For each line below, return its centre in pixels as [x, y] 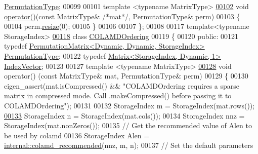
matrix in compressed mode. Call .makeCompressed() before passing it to [118, 95]
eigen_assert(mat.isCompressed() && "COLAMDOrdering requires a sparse [122, 85]
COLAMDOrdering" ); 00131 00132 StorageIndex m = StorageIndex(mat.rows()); [130, 105]
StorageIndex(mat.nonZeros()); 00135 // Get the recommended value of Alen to [128, 125]
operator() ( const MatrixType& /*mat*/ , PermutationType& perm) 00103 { [122, 16]
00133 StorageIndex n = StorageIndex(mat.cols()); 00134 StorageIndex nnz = [124, 115]
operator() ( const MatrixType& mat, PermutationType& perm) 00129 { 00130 [126, 76]
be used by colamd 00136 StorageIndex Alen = [77, 135]
